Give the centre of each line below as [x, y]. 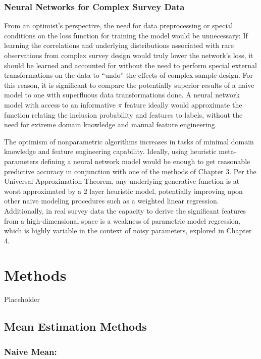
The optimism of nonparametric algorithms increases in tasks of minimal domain [129, 141]
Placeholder [22, 299]
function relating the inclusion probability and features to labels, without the [123, 114]
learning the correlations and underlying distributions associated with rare [119, 45]
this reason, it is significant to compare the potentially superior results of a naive [129, 85]
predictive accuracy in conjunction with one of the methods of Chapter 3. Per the [130, 171]
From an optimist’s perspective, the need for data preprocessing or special [119, 25]
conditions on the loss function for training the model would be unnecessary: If [126, 35]
